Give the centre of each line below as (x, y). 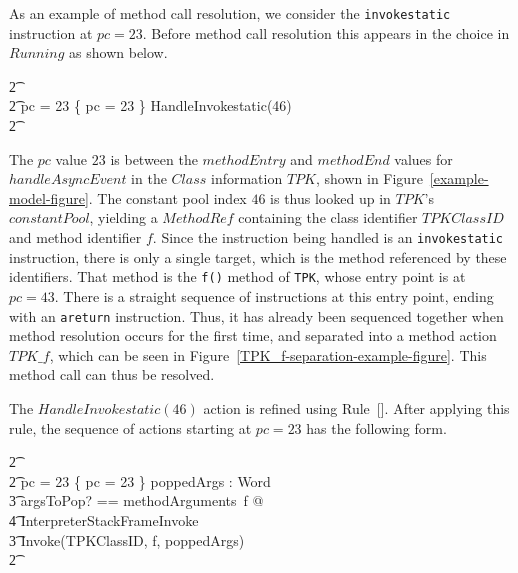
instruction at (51, 32)
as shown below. (118, 52)
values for (423, 158)
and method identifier (75, 237)
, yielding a (123, 217)
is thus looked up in (330, 197)
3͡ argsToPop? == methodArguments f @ (136, 500)
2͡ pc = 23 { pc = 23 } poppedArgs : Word (140, 480)
